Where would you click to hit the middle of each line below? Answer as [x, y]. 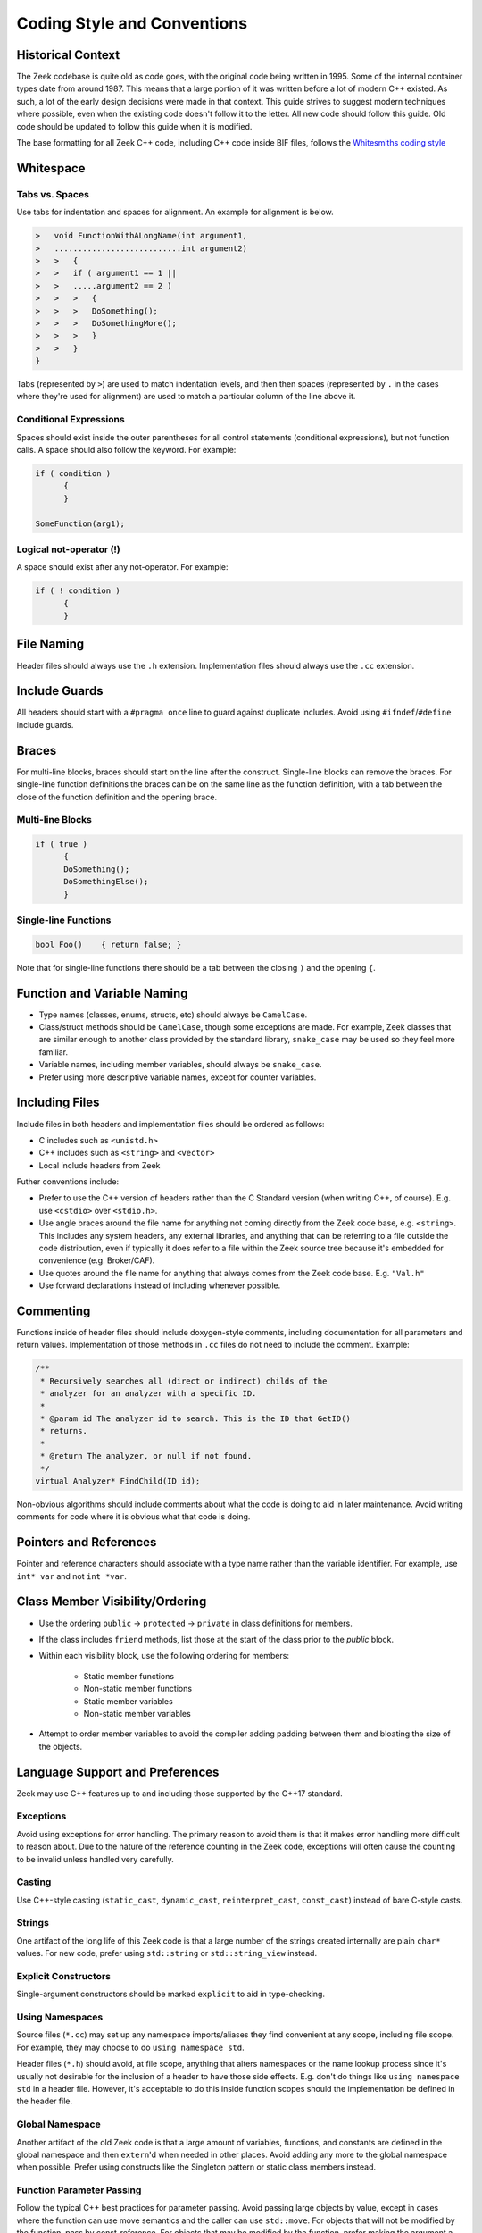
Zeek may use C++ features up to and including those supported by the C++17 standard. [179, 1793]
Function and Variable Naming [102, 993]
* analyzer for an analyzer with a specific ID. [149, 1394]
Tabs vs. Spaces [53, 194]
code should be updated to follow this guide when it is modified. [134, 126]
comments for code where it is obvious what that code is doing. [133, 1517]
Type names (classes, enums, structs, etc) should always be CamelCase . [173, 1015]
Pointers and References [87, 1542]
